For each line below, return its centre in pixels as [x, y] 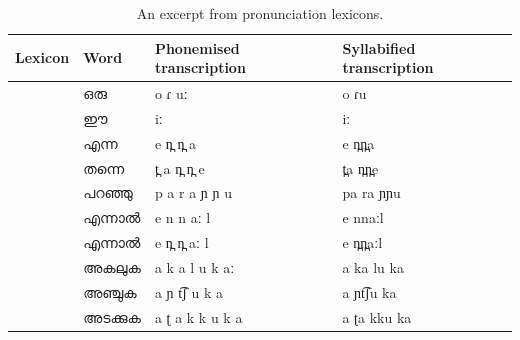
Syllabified [379, 47]
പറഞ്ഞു [108, 192]
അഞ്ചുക [110, 291]
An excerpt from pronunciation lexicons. [260, 13]
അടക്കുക [112, 316]
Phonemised [197, 47]
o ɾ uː [171, 93]
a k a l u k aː [194, 266]
